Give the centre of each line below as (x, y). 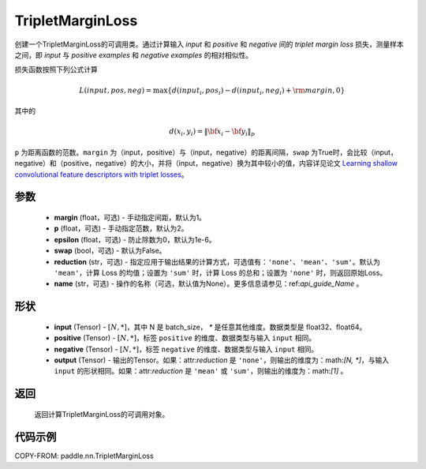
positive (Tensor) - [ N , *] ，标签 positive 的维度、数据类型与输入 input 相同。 (185, 338)
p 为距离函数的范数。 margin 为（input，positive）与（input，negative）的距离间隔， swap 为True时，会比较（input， (206, 152)
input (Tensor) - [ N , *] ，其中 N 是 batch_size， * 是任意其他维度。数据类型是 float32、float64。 (210, 327)
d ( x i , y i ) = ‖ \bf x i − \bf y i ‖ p (212, 133)
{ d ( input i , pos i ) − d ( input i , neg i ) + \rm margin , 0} (256, 91)
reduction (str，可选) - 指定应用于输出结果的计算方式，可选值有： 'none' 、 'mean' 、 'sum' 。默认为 (217, 261)
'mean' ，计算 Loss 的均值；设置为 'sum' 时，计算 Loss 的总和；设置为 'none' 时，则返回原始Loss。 (220, 272)
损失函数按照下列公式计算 (56, 69)
